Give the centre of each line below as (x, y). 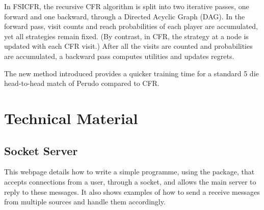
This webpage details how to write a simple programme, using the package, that (129, 172)
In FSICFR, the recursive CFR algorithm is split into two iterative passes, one (127, 6)
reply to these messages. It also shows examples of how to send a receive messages (132, 191)
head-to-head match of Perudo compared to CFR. (82, 83)
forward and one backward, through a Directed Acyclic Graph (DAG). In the (125, 16)
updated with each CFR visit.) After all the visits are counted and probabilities (128, 46)
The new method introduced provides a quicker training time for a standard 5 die (131, 73)
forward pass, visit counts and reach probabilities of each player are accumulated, (131, 26)
